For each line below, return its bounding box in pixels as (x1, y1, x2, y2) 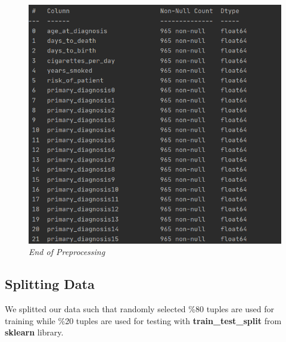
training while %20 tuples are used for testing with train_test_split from (5, 314, 282, 327)
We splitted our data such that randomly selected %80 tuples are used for (5, 302, 275, 315)
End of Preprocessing (29, 245, 105, 258)
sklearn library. (5, 326, 64, 338)
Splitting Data (5, 275, 95, 293)
